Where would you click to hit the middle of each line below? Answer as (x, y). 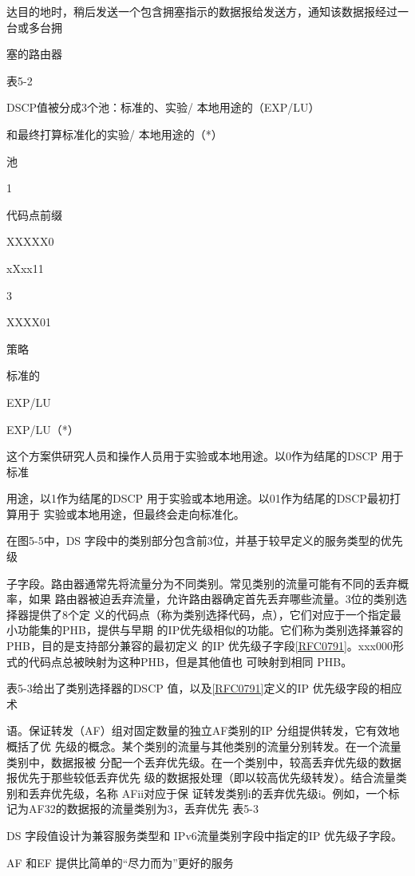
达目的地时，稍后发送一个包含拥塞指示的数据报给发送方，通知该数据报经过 (202, 11)
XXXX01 (29, 322)
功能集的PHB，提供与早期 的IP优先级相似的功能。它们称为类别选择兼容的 (210, 630)
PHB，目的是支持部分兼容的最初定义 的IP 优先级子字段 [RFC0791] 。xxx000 (200, 646)
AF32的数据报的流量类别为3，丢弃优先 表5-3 (143, 809)
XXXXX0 (30, 241)
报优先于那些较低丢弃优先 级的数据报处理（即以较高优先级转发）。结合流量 (201, 777)
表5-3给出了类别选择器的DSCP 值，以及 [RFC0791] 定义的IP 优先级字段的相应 (204, 688)
